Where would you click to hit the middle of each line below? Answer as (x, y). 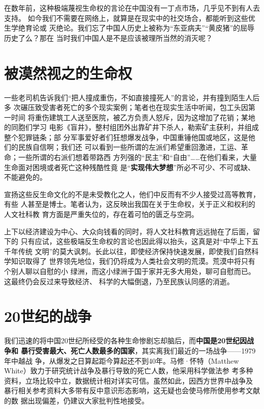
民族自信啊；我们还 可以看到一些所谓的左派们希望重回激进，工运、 (129, 147)
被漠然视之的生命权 (68, 73)
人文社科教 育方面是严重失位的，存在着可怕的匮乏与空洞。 (101, 214)
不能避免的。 (25, 177)
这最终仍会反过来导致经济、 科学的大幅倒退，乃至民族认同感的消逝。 (119, 281)
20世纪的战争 (48, 316)
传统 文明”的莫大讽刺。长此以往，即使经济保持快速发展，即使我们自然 (135, 251)
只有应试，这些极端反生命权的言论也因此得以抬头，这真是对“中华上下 (136, 241)
